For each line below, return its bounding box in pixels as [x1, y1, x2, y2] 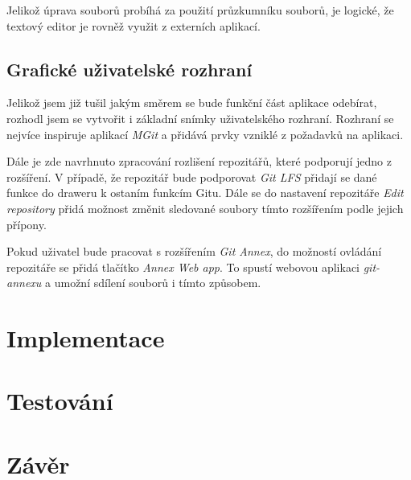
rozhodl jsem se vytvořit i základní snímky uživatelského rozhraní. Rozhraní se [6, 109, 394, 126]
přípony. [6, 215, 47, 232]
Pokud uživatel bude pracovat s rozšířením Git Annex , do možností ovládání [6, 243, 382, 260]
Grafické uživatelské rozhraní [6, 56, 253, 81]
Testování [6, 384, 113, 417]
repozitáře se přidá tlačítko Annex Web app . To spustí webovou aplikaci [6, 258, 360, 275]
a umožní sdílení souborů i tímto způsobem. [45, 274, 261, 291]
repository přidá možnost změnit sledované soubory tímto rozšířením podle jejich [6, 199, 404, 216]
